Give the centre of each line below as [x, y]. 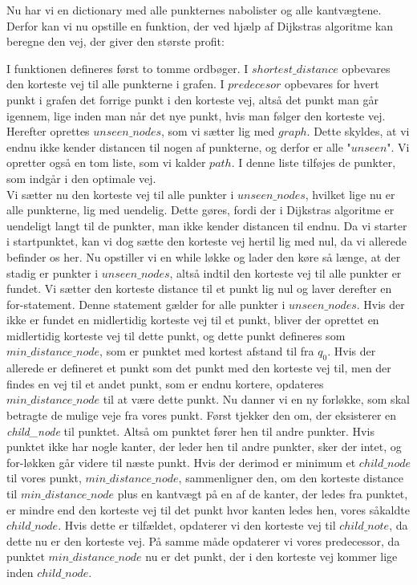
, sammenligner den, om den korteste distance [291, 478]
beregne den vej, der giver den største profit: [115, 41]
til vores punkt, [44, 478]
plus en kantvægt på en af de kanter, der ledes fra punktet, [263, 494]
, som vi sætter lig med [218, 131]
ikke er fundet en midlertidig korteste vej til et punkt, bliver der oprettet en [193, 320]
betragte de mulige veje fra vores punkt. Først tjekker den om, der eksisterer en [202, 415]
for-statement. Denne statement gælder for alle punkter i [146, 304]
